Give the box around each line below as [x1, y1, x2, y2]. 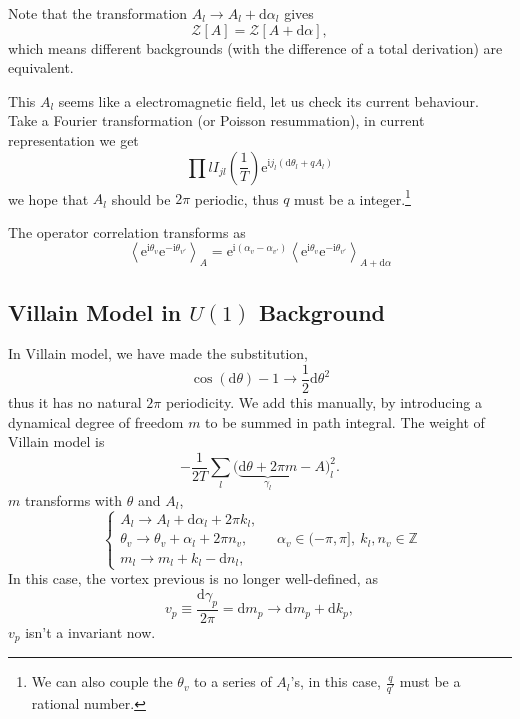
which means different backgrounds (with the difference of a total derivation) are [8, 37, 503, 58]
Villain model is [8, 431, 105, 452]
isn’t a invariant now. [25, 621, 156, 642]
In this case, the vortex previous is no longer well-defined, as [8, 568, 378, 589]
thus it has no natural [8, 392, 142, 413]
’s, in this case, [290, 671, 381, 692]
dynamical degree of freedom [8, 411, 184, 432]
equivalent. [8, 57, 74, 78]
